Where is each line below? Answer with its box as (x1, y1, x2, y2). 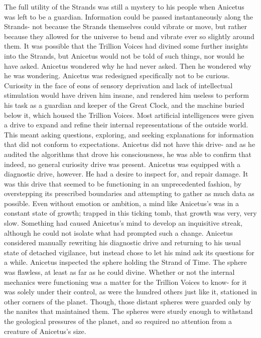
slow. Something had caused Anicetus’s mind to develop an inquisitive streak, (4, 218, 242, 228)
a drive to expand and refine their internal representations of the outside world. (4, 119, 248, 130)
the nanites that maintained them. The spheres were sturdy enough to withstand (4, 306, 253, 316)
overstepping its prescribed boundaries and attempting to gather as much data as (4, 188, 254, 199)
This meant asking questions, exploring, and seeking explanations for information (4, 129, 254, 139)
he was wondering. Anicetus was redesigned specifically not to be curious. (4, 70, 230, 81)
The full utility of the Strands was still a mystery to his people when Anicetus (4, 2, 244, 12)
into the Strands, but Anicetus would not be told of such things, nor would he (4, 50, 244, 61)
